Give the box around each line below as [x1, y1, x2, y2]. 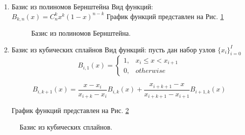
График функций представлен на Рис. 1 [106, 11, 224, 21]
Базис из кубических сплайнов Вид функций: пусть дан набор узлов [11, 44, 216, 54]
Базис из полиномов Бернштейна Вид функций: [11, 1, 153, 11]
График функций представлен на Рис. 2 [11, 105, 129, 115]
